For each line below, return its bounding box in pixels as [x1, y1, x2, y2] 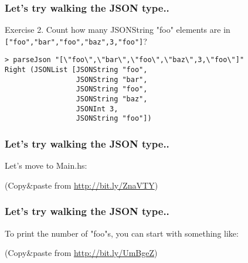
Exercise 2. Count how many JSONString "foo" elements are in [5, 23, 230, 36]
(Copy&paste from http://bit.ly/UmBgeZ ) [5, 247, 158, 259]
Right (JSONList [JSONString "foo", [5, 66, 148, 74]
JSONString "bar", [76, 75, 148, 84]
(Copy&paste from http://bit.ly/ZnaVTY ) [5, 179, 158, 191]
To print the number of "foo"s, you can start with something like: [5, 227, 239, 239]
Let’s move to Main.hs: [5, 159, 87, 172]
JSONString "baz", [76, 95, 148, 104]
